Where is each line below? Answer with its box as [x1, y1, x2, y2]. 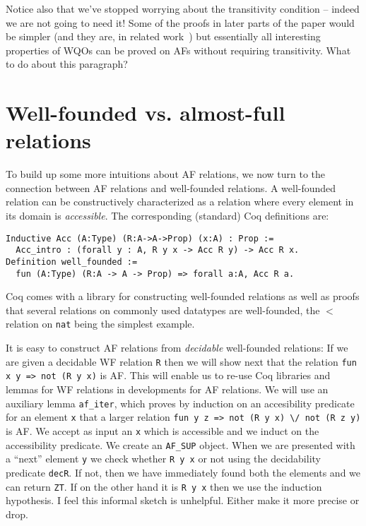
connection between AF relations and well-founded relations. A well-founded [6, 180, 336, 195]
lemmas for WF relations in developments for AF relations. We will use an [6, 382, 329, 397]
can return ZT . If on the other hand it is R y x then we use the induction [6, 479, 322, 494]
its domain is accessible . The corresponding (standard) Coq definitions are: [6, 208, 329, 223]
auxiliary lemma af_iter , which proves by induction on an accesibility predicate [6, 395, 355, 410]
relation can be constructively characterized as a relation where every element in [6, 194, 354, 209]
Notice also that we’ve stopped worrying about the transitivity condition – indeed [6, 1, 360, 16]
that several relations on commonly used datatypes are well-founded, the [6, 302, 320, 317]
